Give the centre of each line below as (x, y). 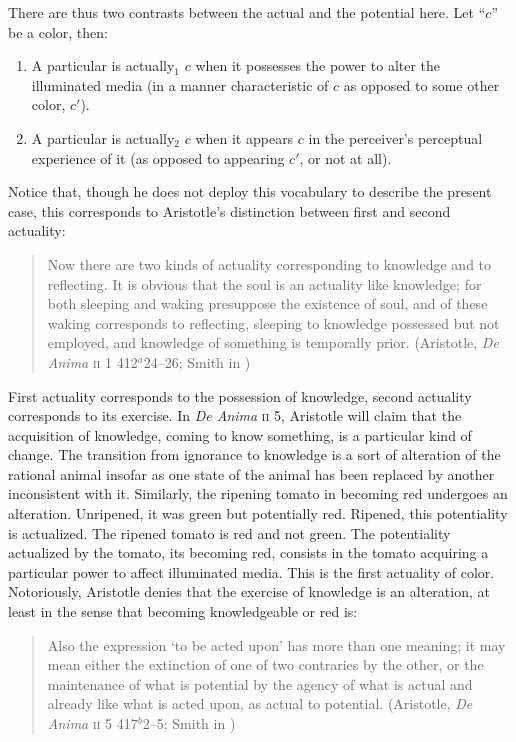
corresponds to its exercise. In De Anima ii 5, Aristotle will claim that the (235, 415)
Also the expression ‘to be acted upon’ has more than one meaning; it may (276, 644)
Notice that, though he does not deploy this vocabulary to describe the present (250, 191)
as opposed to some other (421, 84)
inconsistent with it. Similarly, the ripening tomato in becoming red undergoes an (258, 493)
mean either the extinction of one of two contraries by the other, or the (265, 664)
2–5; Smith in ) (189, 723)
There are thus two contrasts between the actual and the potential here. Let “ (247, 12)
